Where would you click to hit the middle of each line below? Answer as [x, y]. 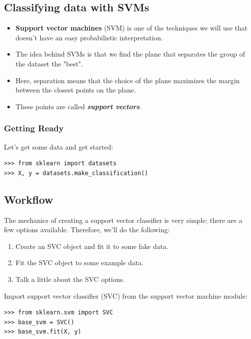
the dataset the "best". [49, 63]
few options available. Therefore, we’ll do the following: [87, 230]
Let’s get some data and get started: [59, 146]
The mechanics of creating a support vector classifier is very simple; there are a [123, 220]
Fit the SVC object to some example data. [79, 262]
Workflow [29, 199]
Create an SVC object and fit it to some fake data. [92, 246]
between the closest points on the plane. [76, 90]
